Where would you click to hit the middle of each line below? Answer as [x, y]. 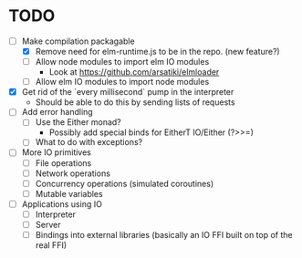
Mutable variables [69, 193]
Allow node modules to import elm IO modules [122, 62]
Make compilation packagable [78, 41]
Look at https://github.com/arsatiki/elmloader [134, 72]
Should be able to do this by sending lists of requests [135, 102]
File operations [63, 163]
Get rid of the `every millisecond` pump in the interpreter [128, 92]
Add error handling [57, 112]
